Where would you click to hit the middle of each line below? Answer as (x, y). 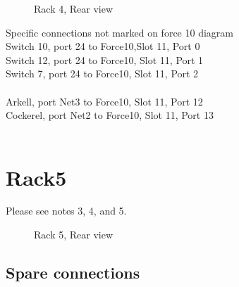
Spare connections (73, 273)
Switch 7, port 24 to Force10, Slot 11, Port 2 (102, 74)
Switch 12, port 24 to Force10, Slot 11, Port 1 (105, 59)
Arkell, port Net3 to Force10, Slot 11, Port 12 (104, 101)
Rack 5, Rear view (74, 235)
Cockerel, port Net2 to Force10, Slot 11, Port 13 (110, 115)
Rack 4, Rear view (74, 8)
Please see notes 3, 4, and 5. (66, 211)
